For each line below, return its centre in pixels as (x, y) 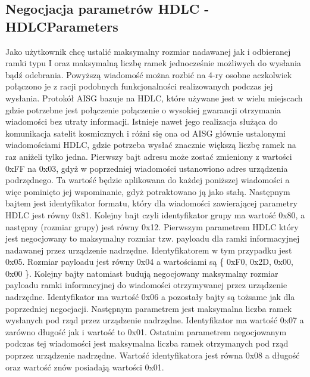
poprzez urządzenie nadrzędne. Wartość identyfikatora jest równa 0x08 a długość (153, 355)
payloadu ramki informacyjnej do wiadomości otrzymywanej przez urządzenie (146, 285)
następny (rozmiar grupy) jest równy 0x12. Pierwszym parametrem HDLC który (152, 226)
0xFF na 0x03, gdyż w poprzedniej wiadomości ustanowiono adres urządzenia (147, 168)
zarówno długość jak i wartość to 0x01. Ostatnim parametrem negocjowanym (146, 331)
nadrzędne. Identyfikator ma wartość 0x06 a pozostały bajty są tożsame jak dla (150, 297)
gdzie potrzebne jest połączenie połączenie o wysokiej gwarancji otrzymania (143, 109)
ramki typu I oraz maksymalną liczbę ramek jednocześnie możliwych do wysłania (153, 63)
